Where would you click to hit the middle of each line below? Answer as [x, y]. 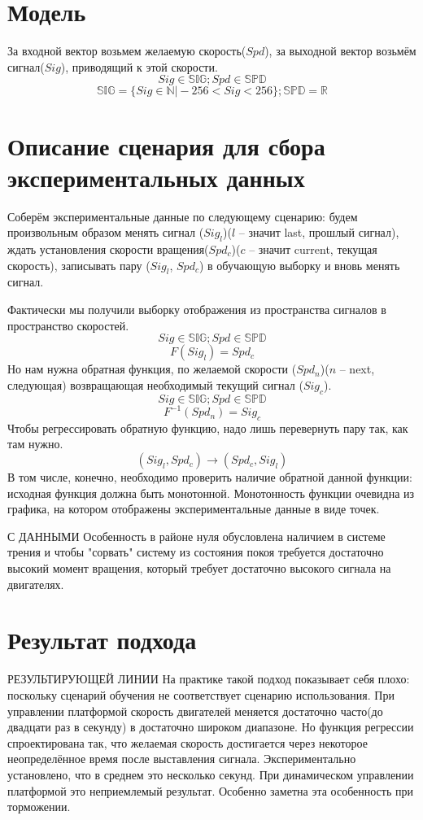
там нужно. [35, 444]
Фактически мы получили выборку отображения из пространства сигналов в [197, 309]
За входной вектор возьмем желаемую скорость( [127, 51]
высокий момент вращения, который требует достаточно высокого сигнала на [199, 568]
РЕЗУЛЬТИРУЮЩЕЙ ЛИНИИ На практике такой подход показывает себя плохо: [209, 679]
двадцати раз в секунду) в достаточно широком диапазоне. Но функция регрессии [211, 727]
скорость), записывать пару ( [79, 265]
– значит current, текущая [313, 249]
